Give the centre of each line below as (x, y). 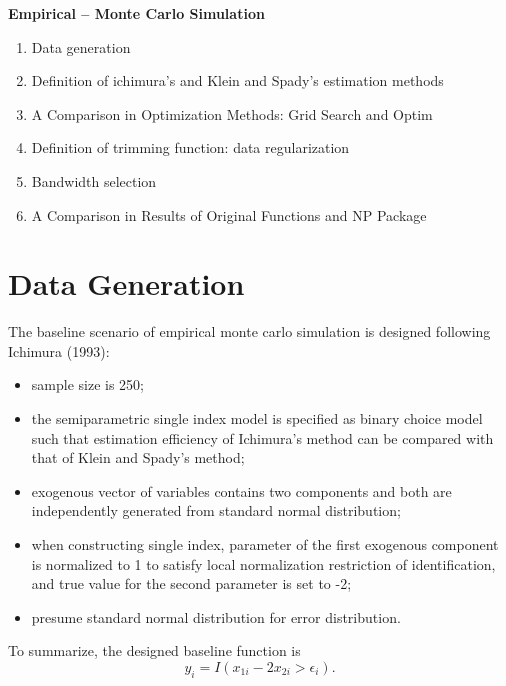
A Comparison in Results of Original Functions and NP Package (229, 214)
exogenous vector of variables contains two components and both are (241, 490)
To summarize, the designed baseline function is (154, 650)
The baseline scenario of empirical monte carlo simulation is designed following (249, 331)
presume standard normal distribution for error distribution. (216, 616)
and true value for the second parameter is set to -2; (191, 583)
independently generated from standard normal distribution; (216, 510)
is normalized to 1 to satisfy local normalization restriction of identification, (263, 563)
